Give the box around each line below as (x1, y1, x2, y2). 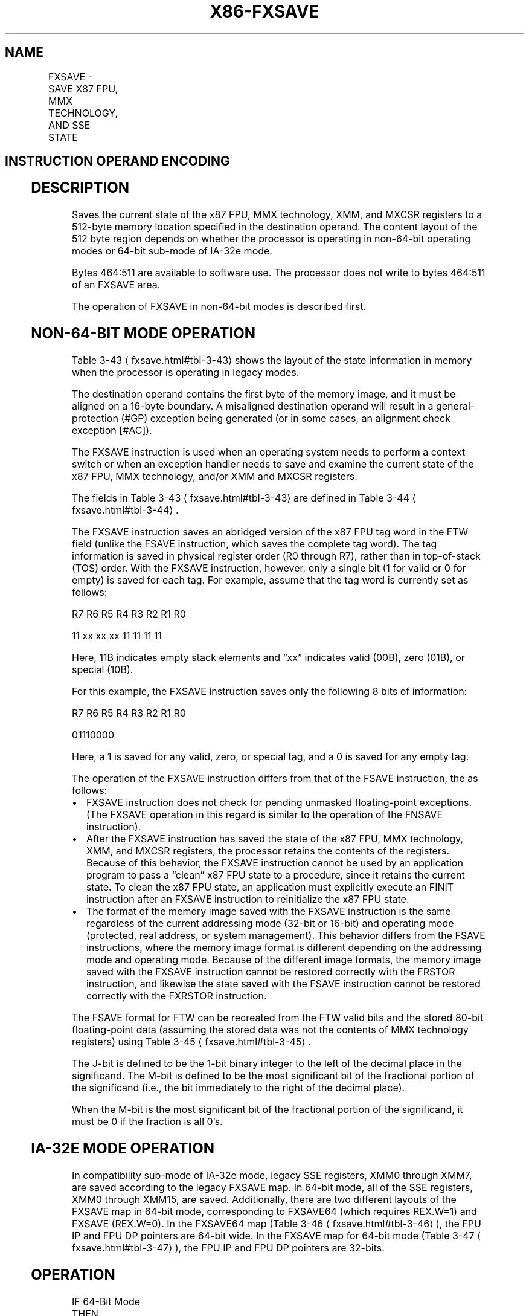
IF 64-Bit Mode (72, 1295, 141, 1308)
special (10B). (72, 663, 133, 676)
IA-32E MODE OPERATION (31, 1140, 215, 1158)
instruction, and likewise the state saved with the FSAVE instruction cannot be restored (86, 978, 481, 990)
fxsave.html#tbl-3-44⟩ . (72, 504, 179, 517)
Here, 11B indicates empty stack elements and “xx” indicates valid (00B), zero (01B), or (72, 651, 465, 664)
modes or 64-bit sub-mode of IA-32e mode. (72, 245, 272, 257)
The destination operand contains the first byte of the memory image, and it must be (72, 388, 456, 401)
